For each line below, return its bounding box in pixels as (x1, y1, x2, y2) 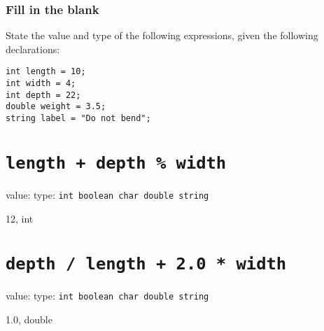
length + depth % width (6, 153, 227, 173)
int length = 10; (6, 66, 86, 77)
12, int (6, 211, 34, 225)
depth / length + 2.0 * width (6, 254, 287, 274)
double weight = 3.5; (6, 101, 106, 112)
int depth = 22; (6, 90, 81, 100)
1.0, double (6, 312, 52, 327)
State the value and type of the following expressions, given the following (6, 28, 318, 43)
